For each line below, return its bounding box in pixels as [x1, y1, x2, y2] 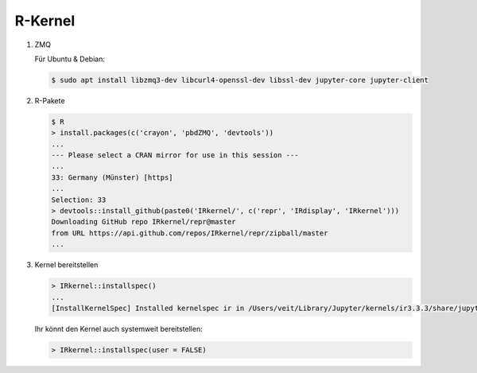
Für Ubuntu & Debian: [34, 54, 105, 64]
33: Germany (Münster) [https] [51, 173, 174, 182]
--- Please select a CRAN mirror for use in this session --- [51, 151, 299, 160]
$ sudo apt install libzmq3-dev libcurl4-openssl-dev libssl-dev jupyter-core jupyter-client [51, 76, 429, 84]
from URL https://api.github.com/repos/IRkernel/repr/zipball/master [51, 228, 328, 238]
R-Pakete [34, 95, 65, 105]
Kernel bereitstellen [34, 260, 99, 270]
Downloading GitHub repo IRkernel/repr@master [51, 217, 236, 227]
